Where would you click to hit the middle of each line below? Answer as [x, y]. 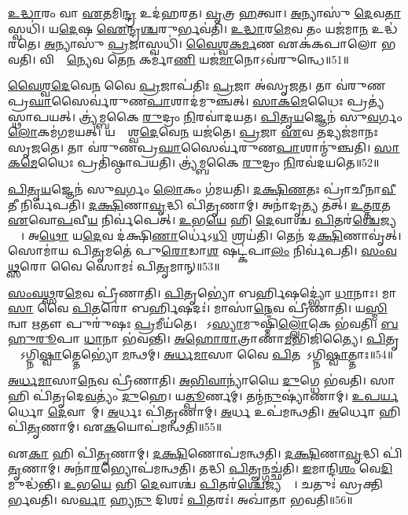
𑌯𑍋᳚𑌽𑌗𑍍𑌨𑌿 [24, 353]
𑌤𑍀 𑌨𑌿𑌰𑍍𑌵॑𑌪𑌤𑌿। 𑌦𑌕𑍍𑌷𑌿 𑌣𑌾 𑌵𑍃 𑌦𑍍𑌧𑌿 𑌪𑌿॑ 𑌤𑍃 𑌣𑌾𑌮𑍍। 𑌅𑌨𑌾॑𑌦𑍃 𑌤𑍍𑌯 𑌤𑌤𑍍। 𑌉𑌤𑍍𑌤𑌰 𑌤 [199, 204]
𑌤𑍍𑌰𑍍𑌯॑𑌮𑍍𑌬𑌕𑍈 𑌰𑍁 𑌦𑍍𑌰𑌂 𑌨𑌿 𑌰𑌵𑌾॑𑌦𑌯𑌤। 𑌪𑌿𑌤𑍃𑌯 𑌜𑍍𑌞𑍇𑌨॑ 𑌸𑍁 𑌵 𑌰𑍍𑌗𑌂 [241, 116]
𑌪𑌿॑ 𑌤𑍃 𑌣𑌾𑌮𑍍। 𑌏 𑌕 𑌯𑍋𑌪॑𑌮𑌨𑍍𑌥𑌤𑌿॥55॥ [115, 427]
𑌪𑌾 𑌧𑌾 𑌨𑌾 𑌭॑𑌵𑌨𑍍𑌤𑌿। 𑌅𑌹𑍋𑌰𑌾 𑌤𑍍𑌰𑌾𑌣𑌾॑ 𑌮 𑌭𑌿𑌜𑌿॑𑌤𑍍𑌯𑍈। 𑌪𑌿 [221, 338]
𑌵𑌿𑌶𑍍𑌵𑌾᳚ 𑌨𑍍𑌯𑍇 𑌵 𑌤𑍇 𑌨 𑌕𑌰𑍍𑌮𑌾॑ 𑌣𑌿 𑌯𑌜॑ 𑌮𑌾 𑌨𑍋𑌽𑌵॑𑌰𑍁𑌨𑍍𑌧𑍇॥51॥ [194, 59]
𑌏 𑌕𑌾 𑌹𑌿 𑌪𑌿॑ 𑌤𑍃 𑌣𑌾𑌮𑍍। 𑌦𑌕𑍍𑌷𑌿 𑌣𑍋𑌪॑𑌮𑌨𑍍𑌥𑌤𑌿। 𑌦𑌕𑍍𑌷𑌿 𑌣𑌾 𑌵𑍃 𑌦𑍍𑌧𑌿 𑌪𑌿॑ [205, 452]
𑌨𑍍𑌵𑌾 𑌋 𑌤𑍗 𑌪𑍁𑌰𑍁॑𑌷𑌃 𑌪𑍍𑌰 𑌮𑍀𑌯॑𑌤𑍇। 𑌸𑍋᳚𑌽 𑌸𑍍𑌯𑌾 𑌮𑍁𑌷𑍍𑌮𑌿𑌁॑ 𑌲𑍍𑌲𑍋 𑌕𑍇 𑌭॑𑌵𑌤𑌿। [193, 323]
